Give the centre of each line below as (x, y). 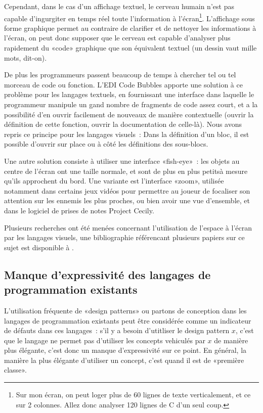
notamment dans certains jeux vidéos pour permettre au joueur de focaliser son (127, 190)
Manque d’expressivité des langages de (107, 274)
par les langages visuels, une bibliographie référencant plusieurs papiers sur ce (124, 237)
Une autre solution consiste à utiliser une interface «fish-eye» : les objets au (122, 160)
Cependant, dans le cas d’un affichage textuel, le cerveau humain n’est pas (119, 6)
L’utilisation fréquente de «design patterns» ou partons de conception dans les (125, 310)
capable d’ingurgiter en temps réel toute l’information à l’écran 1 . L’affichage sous (129, 17)
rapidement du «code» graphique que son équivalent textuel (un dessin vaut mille (130, 48)
